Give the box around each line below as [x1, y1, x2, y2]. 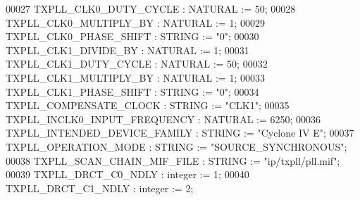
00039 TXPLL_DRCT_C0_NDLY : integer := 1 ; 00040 [6, 167, 249, 182]
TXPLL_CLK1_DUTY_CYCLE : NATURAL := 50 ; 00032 [6, 56, 268, 71]
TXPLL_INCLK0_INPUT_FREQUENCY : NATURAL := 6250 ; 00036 [6, 111, 321, 126]
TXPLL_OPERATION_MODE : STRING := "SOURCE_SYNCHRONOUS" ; [6, 139, 347, 154]
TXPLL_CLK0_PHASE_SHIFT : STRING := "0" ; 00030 [6, 29, 259, 44]
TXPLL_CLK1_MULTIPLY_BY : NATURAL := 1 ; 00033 [6, 70, 265, 85]
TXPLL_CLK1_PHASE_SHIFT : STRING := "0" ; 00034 [6, 84, 259, 99]
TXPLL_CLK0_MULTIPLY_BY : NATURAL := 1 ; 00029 [6, 15, 265, 30]
